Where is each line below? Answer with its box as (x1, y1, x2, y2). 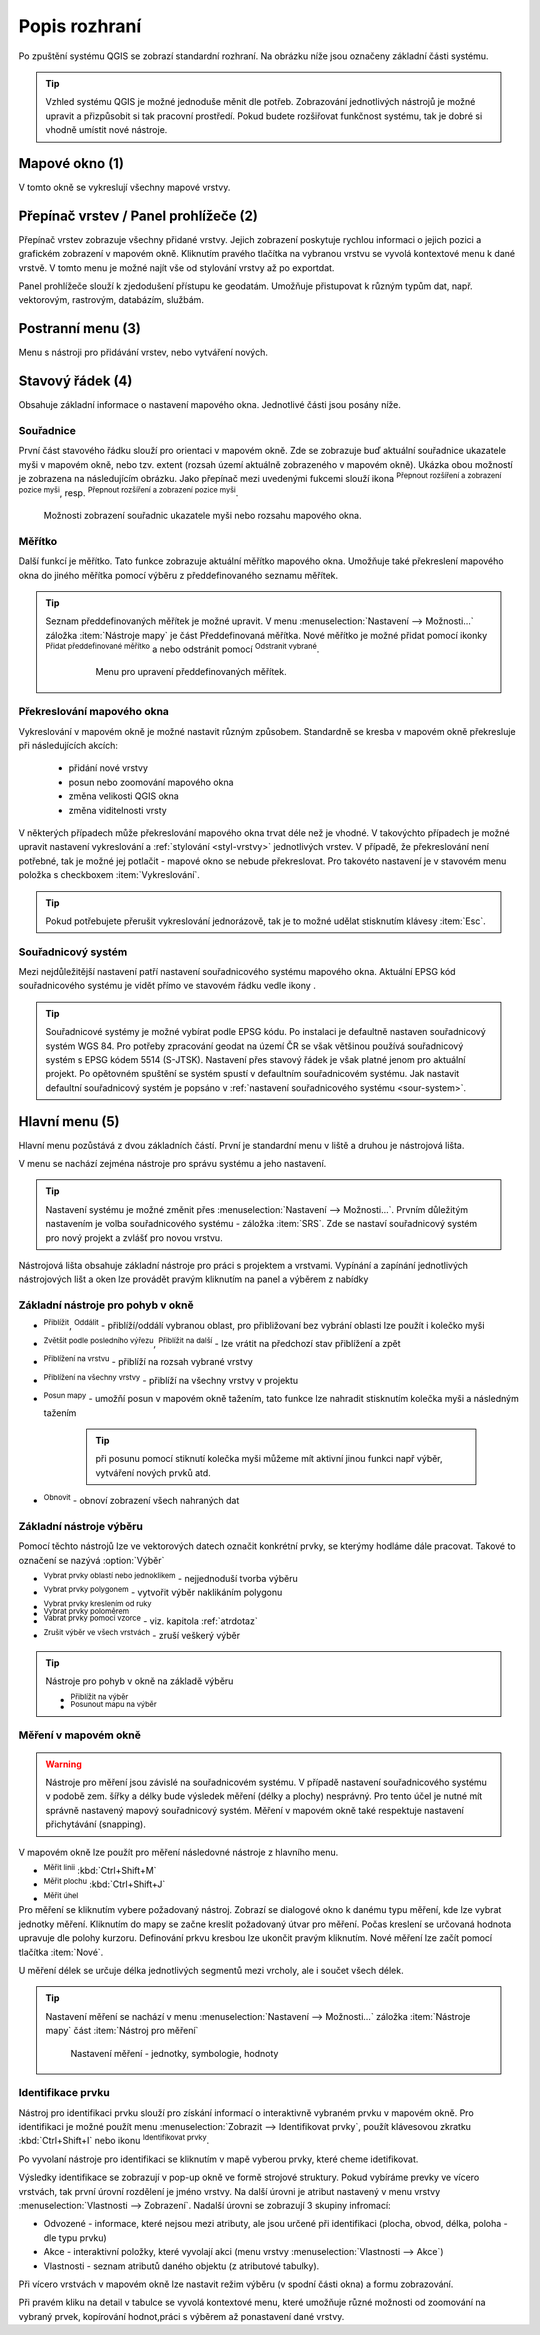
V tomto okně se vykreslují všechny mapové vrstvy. (18, 181, 231, 194)
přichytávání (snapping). (45, 1818, 147, 1830)
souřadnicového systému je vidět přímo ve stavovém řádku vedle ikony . (18, 980, 317, 992)
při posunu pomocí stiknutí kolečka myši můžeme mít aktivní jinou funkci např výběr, (95, 1453, 444, 1465)
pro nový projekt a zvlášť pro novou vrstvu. (45, 1231, 224, 1244)
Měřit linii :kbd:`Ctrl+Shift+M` (43, 1863, 157, 1876)
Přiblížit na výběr (70, 1692, 129, 1702)
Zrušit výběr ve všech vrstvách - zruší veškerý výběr (43, 1627, 240, 1641)
